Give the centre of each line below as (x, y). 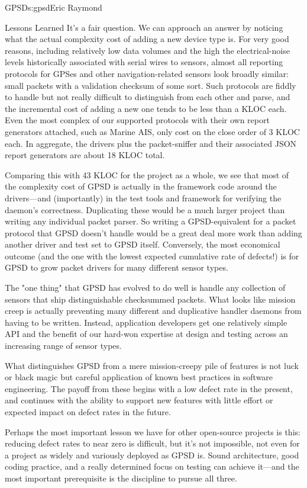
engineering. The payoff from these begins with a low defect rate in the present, (149, 388)
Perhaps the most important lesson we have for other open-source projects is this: (153, 431)
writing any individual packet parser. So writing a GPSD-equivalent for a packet (151, 221)
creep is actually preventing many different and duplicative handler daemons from (153, 311)
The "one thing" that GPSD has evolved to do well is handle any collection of (145, 288)
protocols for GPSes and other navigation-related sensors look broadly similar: (147, 73)
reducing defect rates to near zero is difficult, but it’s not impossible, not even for (152, 443)
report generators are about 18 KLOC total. (85, 155)
